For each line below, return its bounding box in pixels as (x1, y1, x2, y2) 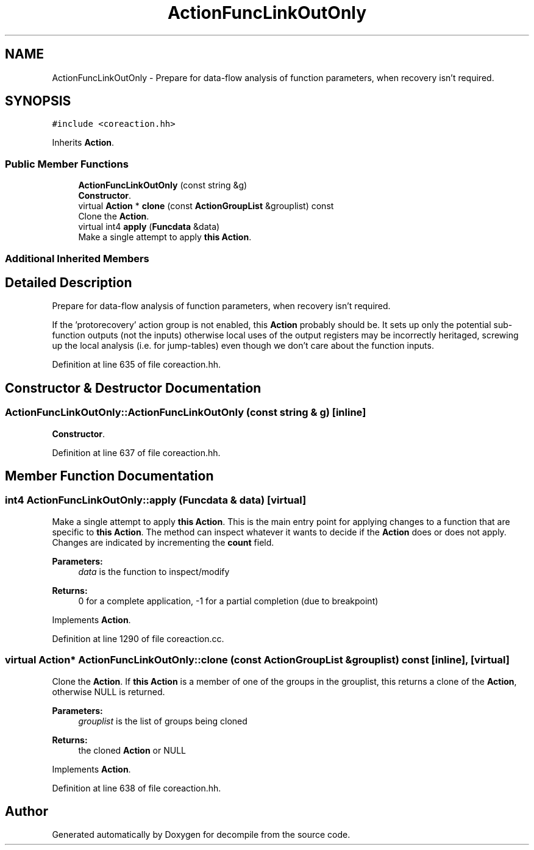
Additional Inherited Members (5, 252, 149, 265)
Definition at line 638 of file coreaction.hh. (52, 782, 221, 793)
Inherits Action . (52, 137, 115, 148)
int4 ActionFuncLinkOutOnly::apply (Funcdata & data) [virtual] (5, 494, 307, 507)
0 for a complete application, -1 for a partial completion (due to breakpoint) (78, 595, 379, 606)
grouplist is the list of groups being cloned (78, 715, 247, 726)
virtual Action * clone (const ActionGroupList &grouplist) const (78, 201, 334, 212)
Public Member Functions (5, 157, 129, 170)
